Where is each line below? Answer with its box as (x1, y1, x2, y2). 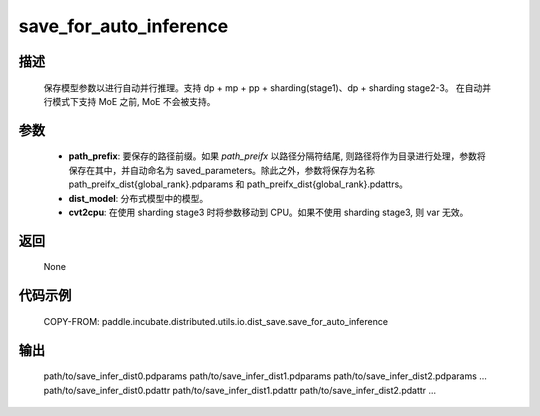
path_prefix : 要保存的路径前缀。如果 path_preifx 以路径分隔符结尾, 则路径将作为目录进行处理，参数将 (68, 150, 486, 162)
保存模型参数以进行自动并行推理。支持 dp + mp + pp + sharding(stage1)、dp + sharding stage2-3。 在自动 (43, 81, 483, 94)
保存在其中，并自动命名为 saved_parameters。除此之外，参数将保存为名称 (68, 164, 375, 176)
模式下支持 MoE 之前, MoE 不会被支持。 (51, 95, 216, 107)
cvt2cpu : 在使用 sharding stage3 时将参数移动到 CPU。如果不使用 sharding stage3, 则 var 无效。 (68, 206, 469, 218)
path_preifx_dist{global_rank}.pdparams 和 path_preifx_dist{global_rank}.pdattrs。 (68, 178, 409, 190)
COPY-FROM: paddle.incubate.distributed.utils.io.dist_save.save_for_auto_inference (43, 315, 389, 327)
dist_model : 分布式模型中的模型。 (68, 192, 209, 204)
